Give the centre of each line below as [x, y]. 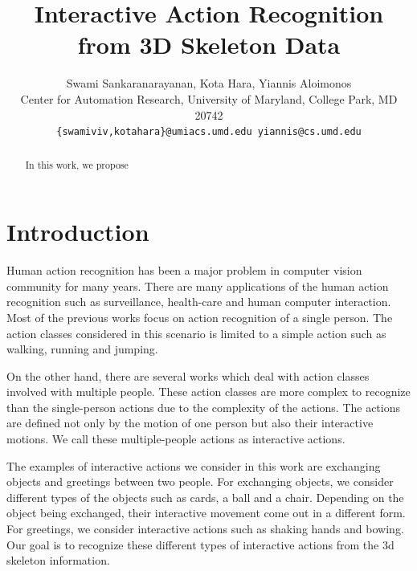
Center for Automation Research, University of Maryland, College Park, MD [209, 98]
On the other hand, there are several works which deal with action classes [188, 375]
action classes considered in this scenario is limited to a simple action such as [196, 333]
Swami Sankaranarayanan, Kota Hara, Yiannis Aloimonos [209, 83]
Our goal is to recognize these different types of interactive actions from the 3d [200, 544]
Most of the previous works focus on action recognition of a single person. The [200, 317]
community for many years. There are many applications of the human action [198, 285]
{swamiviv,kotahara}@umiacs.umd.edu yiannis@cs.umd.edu [209, 132]
